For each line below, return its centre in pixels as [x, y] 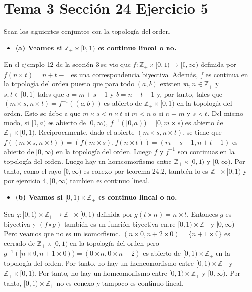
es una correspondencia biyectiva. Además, [134, 74]
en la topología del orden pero [115, 243]
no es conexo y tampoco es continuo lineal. [120, 283]
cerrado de [19, 243]
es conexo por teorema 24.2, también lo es [146, 171]
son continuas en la [206, 151]
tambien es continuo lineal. [110, 181]
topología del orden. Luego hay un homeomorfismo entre [88, 161]
